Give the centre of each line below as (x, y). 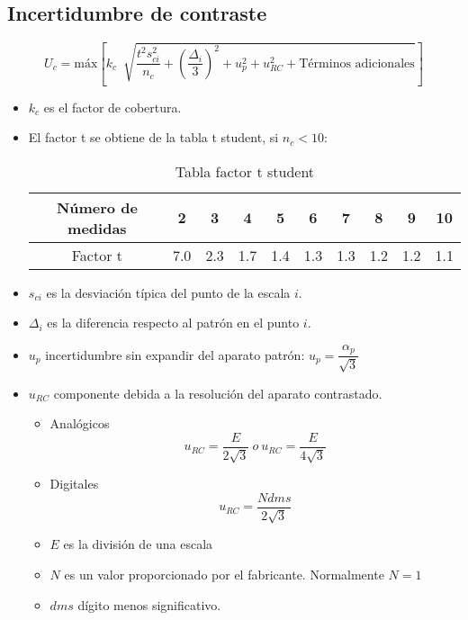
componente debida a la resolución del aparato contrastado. (218, 393)
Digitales (74, 484)
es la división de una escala (138, 544)
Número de (97, 207)
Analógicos (80, 423)
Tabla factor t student (245, 171)
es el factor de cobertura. (112, 107)
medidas (97, 228)
